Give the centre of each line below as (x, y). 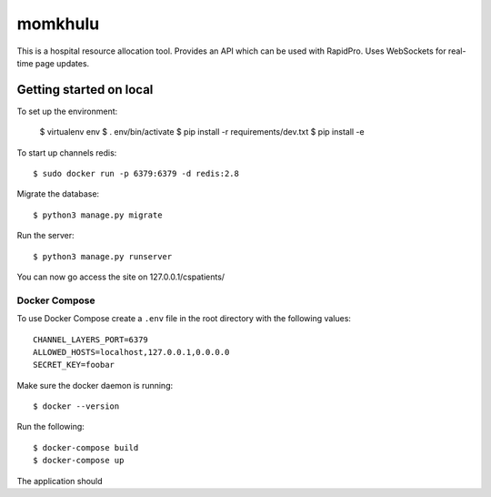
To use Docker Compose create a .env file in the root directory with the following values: (184, 319)
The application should (60, 481)
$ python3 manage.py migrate (98, 215)
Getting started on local (85, 90)
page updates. (62, 63)
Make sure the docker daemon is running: (95, 385)
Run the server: (45, 236)
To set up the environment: (67, 111)
